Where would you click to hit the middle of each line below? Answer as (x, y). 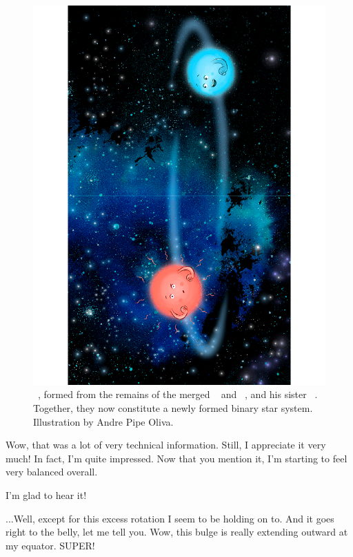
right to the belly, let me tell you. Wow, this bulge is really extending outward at (177, 532)
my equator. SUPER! (50, 545)
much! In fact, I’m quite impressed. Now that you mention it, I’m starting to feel (176, 458)
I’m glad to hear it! (46, 495)
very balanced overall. (52, 472)
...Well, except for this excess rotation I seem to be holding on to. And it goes (170, 518)
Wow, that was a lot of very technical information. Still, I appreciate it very (166, 445)
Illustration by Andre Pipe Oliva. (103, 421)
